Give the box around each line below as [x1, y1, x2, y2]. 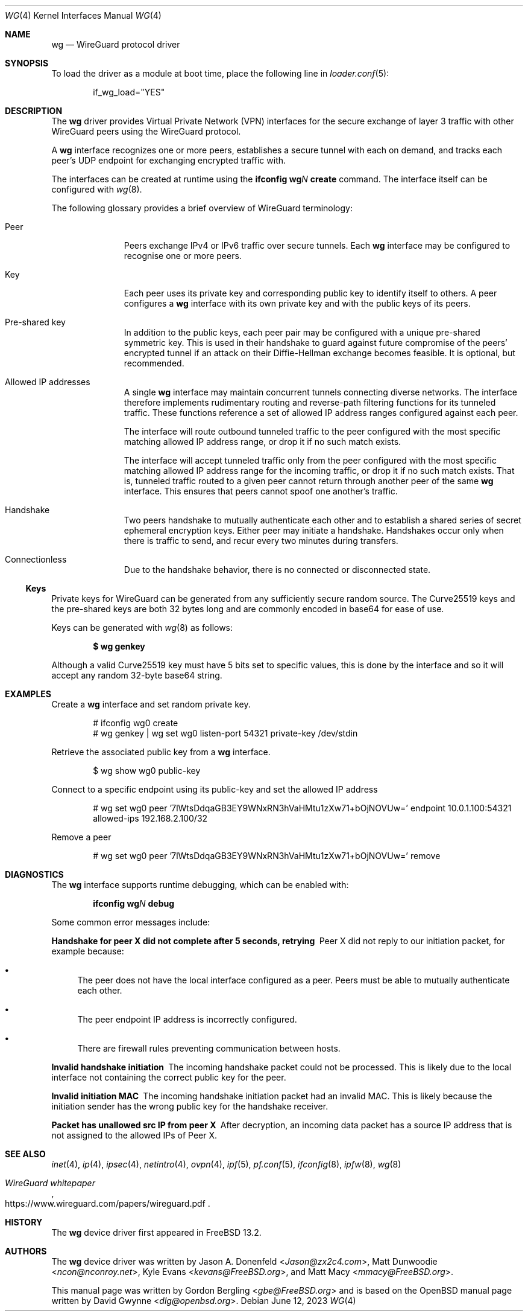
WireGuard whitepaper [5, 1178, 95, 1188]
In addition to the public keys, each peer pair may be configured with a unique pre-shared [124, 327, 480, 337]
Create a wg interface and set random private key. [51, 699, 251, 709]
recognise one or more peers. [124, 251, 242, 261]
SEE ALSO [5, 1149, 46, 1159]
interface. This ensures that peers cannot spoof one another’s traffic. [124, 486, 398, 496]
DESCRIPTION [5, 106, 63, 116]
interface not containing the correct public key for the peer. [51, 1072, 286, 1082]
